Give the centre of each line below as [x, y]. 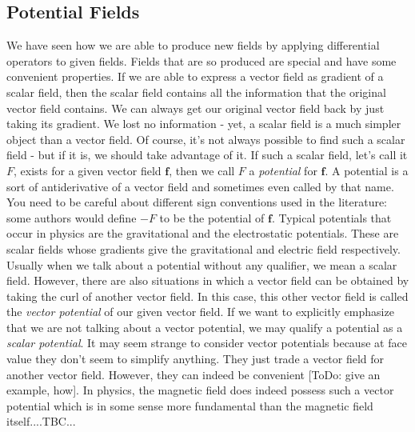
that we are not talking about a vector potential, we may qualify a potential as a [205, 327]
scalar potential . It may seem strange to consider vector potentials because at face [207, 343]
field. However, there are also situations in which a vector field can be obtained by [208, 280]
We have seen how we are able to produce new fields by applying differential [193, 45]
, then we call [202, 170]
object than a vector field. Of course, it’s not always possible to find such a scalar [206, 139]
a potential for [283, 170]
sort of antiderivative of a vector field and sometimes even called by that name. [200, 186]
